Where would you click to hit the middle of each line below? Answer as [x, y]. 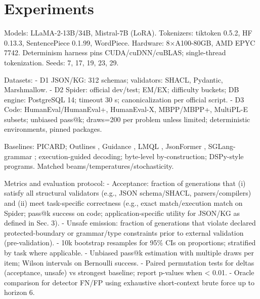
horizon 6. [19, 292]
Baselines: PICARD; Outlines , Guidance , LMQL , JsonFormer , [105, 146]
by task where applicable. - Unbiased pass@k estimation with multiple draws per [129, 252]
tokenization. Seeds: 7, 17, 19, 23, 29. [61, 62]
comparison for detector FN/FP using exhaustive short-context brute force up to [129, 282]
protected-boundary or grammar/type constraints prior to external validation [124, 232]
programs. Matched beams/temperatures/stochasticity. [89, 166]
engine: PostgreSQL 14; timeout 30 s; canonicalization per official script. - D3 [124, 99]
